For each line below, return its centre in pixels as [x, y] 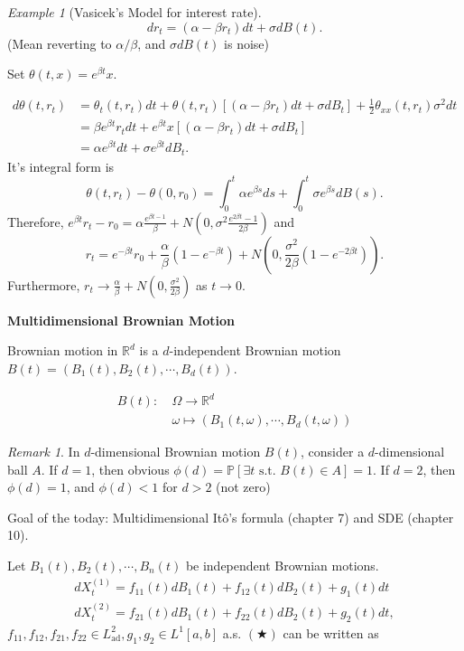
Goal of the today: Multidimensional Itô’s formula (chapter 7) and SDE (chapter [231, 517]
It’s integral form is [61, 166]
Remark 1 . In [44, 452]
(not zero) [243, 487]
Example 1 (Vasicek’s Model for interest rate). [135, 12]
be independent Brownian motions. [282, 566]
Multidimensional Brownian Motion [121, 320]
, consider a [333, 452]
